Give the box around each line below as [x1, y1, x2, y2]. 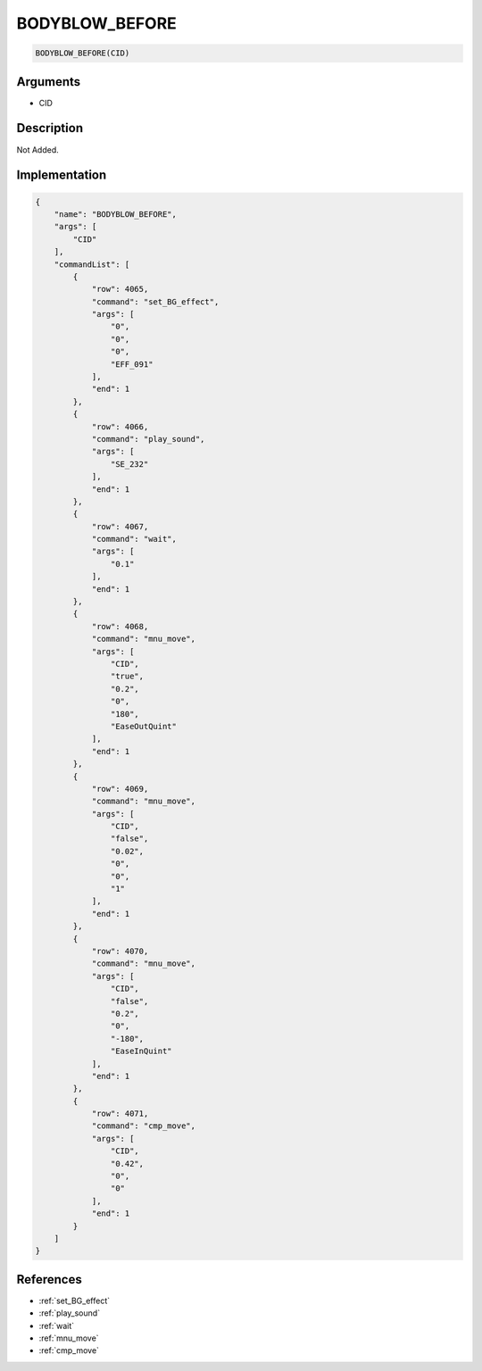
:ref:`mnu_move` [38, 1333, 99, 1343]
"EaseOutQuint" [110, 721, 178, 731]
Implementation [16, 168, 107, 183]
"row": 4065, [91, 284, 149, 295]
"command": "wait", [91, 534, 178, 544]
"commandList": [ [54, 259, 130, 270]
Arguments [16, 74, 81, 89]
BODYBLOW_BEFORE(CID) [35, 48, 130, 58]
